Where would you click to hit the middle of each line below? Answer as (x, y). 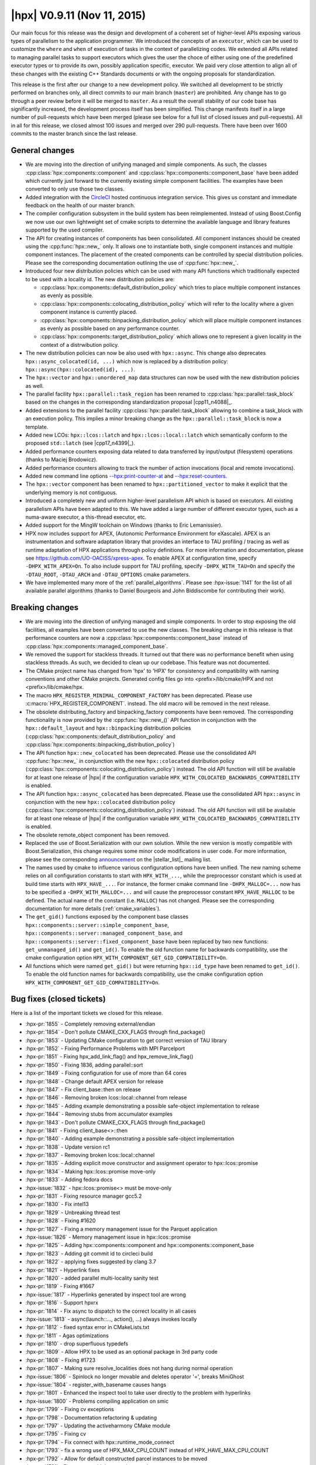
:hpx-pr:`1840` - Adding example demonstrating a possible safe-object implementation (130, 1139)
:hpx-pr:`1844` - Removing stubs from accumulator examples (99, 1114)
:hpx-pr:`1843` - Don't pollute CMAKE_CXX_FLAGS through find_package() (116, 1122)
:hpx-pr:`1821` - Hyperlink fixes (63, 1270)
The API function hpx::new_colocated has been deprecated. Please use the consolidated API (141, 752)
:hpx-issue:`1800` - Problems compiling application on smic (97, 1401)
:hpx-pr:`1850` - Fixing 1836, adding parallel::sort (84, 1065)
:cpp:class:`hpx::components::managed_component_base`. (97, 646)
